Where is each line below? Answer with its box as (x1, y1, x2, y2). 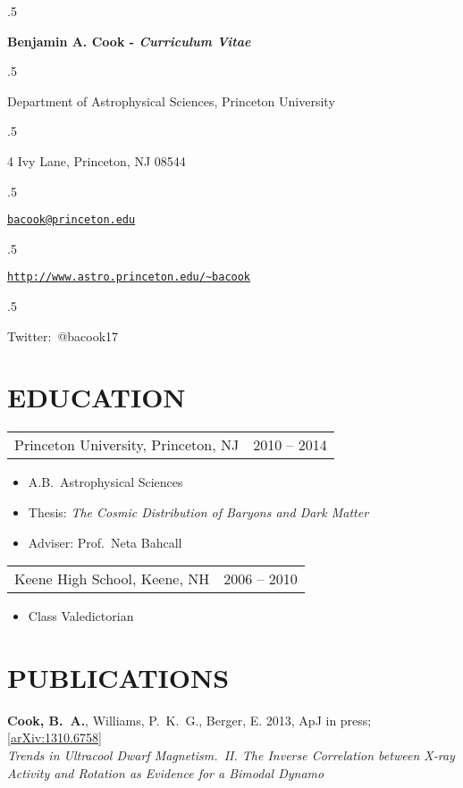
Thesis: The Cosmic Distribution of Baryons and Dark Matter (28, 502, 369, 521)
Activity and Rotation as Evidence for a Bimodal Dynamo (7, 763, 324, 782)
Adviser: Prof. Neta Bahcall (28, 532, 182, 551)
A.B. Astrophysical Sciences (28, 473, 183, 491)
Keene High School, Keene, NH (14, 568, 210, 590)
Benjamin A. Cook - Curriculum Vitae (7, 31, 251, 50)
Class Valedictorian (28, 607, 134, 625)
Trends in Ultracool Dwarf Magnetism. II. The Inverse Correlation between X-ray (7, 746, 455, 765)
